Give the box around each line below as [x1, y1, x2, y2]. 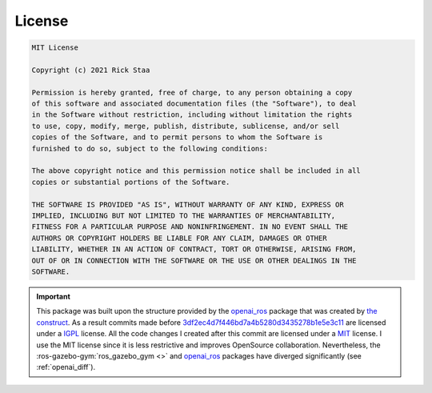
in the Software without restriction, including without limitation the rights [31, 110, 353, 119]
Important [36, 291, 71, 301]
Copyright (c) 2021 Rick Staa [31, 65, 150, 74]
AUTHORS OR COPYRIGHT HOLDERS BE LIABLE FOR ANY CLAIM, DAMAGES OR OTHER [31, 233, 327, 243]
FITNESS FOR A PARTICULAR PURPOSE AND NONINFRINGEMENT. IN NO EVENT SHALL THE [31, 223, 348, 231]
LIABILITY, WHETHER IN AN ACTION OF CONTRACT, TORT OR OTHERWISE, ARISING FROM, [31, 245, 357, 254]
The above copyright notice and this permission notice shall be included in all [31, 166, 362, 175]
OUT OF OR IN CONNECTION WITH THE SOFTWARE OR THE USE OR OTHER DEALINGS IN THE [31, 256, 357, 265]
